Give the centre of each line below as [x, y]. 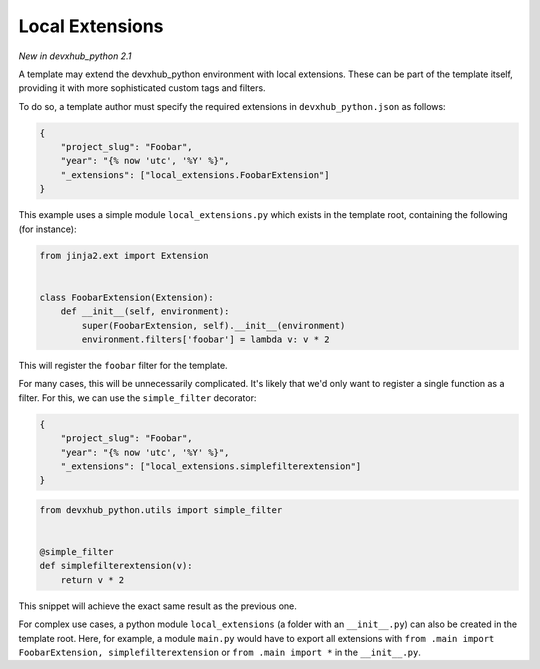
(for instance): [47, 229]
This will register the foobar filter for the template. [123, 365]
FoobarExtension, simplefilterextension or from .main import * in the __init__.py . [220, 652]
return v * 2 [92, 579]
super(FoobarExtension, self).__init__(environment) [213, 325]
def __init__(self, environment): [145, 311]
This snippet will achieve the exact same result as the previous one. [157, 606]
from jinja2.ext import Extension [124, 255]
